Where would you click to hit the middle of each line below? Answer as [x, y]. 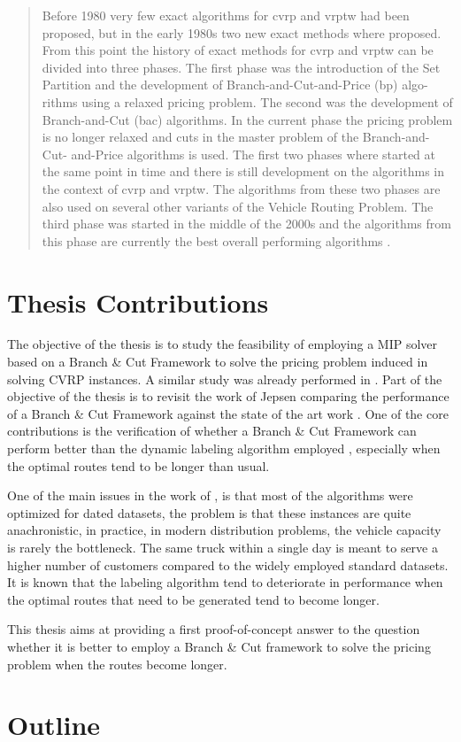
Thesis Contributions [138, 301]
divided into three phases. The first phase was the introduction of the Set [241, 67]
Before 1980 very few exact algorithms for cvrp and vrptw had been [226, 15]
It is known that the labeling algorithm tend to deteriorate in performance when [225, 582]
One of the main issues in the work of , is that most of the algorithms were [210, 495]
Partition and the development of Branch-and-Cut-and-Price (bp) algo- [235, 85]
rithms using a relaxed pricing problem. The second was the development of [247, 101]
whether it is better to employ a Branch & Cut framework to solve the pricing [219, 646]
